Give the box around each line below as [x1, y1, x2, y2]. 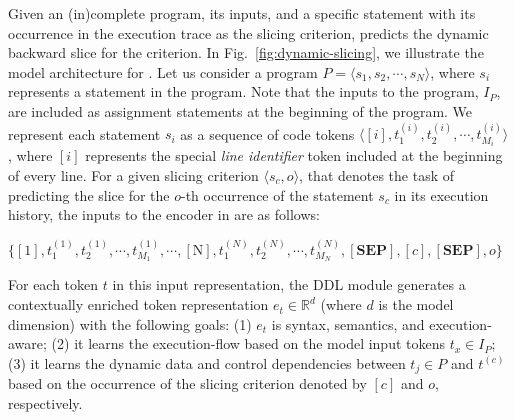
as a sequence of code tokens [180, 123, 355, 144]
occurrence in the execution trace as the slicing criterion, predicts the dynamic [8, 22, 489, 43]
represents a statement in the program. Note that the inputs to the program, [8, 81, 479, 102]
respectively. [8, 392, 83, 413]
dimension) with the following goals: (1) [8, 313, 252, 334]
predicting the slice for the [8, 184, 170, 205]
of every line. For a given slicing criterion [8, 165, 259, 186]
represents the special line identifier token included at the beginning [85, 145, 503, 166]
